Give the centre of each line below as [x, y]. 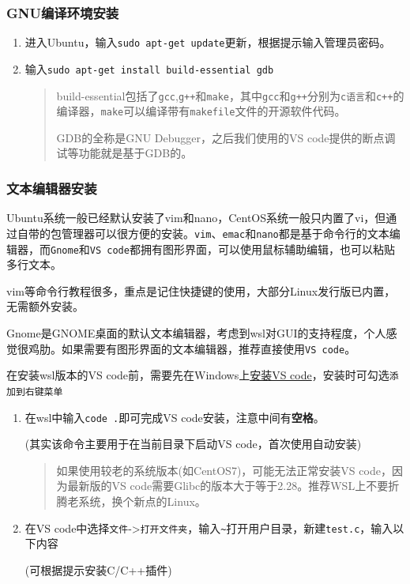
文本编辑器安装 [52, 188]
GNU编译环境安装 [63, 12]
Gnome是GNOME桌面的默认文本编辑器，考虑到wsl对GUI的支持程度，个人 [196, 332]
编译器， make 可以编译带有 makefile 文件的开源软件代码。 [201, 111]
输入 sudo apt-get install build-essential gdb [149, 68]
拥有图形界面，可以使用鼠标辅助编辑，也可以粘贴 [267, 249]
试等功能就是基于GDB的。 [124, 153]
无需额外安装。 [45, 306]
